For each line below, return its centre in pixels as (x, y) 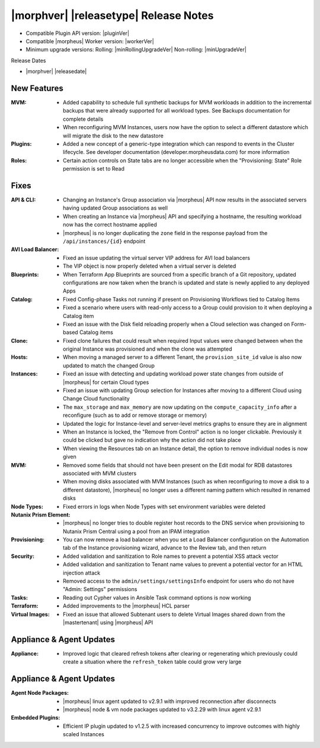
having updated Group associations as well (116, 208)
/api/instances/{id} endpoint (104, 241)
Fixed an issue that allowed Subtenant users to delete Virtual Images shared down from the (174, 614)
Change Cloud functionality (96, 399)
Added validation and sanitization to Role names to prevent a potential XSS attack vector (171, 556)
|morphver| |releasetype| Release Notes (112, 15)
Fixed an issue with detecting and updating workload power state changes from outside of (173, 374)
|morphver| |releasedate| (56, 72)
